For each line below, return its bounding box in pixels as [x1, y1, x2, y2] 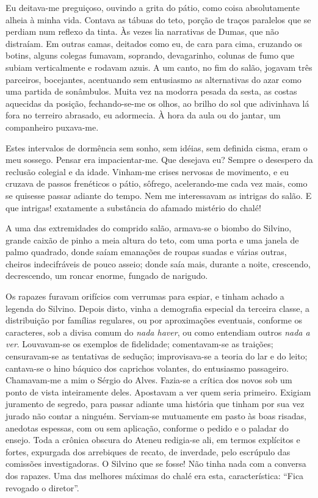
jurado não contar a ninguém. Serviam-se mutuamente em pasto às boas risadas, [5, 410, 306, 422]
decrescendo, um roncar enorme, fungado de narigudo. [5, 269, 208, 282]
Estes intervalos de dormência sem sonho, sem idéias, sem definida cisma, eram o [5, 141, 308, 154]
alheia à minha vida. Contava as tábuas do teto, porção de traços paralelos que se [5, 13, 311, 26]
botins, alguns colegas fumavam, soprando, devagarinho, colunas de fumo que [5, 49, 294, 62]
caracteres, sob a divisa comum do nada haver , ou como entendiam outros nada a [5, 325, 310, 338]
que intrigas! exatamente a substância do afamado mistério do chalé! [5, 201, 261, 214]
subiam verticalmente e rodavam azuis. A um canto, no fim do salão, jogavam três [5, 60, 313, 73]
